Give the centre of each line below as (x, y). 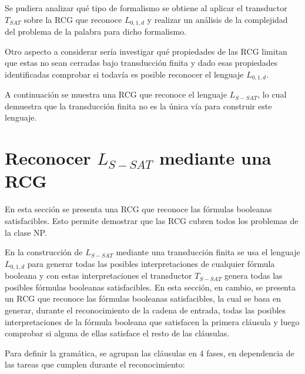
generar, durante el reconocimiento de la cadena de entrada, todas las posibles (145, 310)
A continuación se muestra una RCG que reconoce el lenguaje (116, 94)
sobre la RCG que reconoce (73, 19)
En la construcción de (44, 252)
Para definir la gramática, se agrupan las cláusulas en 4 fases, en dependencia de (150, 353)
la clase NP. (26, 232)
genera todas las (254, 276)
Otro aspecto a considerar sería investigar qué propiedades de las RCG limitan (146, 51)
